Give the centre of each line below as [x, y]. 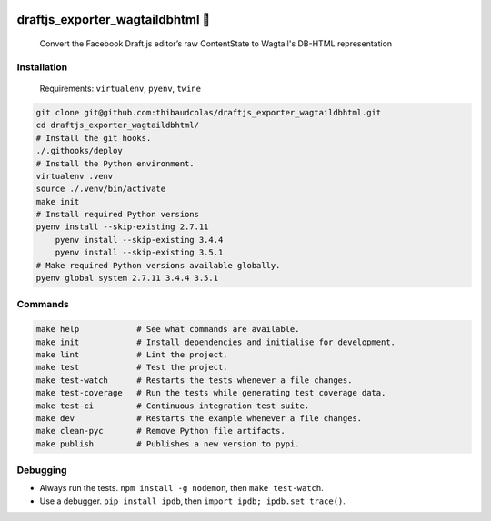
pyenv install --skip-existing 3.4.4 [139, 240]
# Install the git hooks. [94, 138]
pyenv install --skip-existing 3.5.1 [139, 253]
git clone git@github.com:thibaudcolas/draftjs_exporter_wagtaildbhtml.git [209, 112]
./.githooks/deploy [79, 151]
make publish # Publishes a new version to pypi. [168, 444]
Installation [42, 66]
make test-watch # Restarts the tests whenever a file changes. [194, 380]
